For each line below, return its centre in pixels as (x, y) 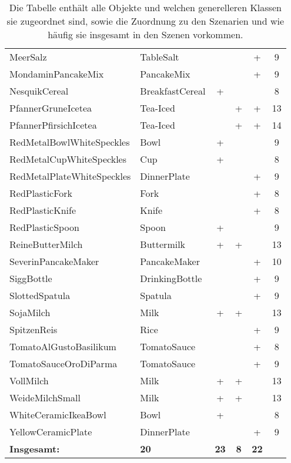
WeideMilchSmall (45, 397)
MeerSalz (28, 57)
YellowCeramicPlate (51, 432)
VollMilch (29, 380)
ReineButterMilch (46, 244)
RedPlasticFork (41, 193)
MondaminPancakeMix (57, 74)
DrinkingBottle (171, 278)
